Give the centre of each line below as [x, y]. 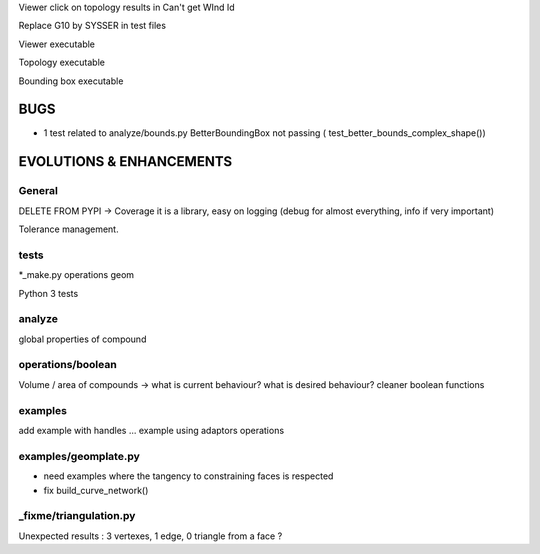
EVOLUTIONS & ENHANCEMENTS [125, 161]
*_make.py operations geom [76, 275]
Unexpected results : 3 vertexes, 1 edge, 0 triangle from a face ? [150, 536]
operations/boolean [67, 365]
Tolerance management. [68, 229]
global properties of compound [82, 339]
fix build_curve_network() [96, 490]
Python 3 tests [48, 293]
